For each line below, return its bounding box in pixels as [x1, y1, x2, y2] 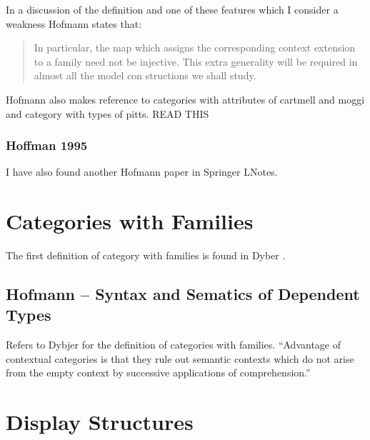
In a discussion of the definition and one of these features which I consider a [6, 2, 339, 16]
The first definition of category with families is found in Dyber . [6, 248, 286, 263]
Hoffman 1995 [6, 136, 88, 154]
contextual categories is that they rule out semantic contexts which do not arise [6, 351, 354, 366]
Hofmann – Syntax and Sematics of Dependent [6, 283, 360, 305]
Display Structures [6, 407, 194, 436]
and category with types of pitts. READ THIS [6, 106, 209, 121]
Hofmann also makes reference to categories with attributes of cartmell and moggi [6, 91, 365, 106]
